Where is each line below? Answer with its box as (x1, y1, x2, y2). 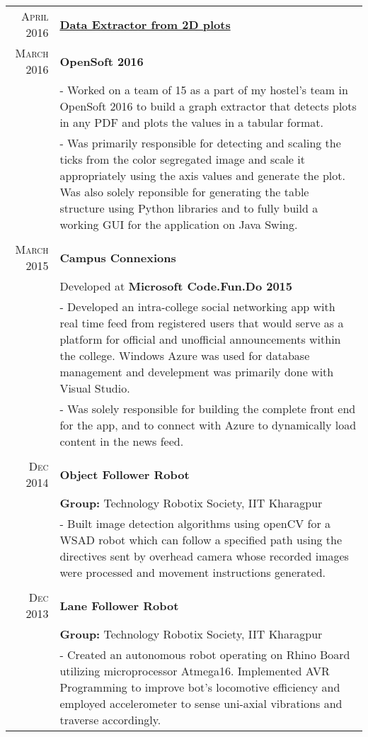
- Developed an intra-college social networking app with (59, 298, 335, 315)
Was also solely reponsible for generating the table (59, 184, 309, 200)
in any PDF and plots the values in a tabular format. (59, 114, 323, 130)
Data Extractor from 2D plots (59, 16, 231, 33)
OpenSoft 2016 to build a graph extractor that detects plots (59, 98, 357, 114)
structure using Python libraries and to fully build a (59, 200, 318, 216)
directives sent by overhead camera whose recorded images (59, 548, 349, 564)
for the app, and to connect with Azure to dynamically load (59, 417, 357, 433)
